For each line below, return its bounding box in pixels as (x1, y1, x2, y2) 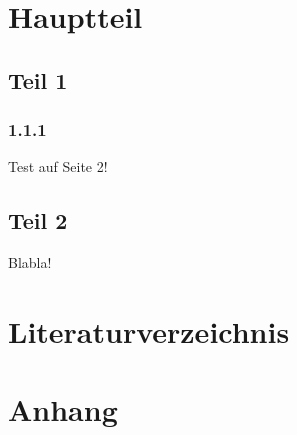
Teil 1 (8, 64, 68, 95)
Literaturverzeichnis (8, 310, 290, 351)
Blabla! (8, 252, 52, 273)
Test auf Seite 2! (8, 156, 108, 177)
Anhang (8, 389, 118, 430)
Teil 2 (8, 205, 68, 236)
